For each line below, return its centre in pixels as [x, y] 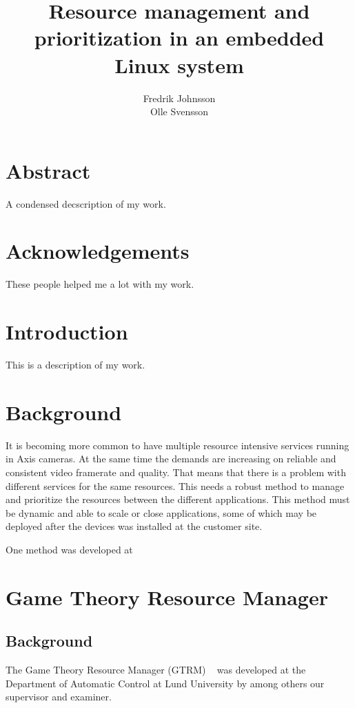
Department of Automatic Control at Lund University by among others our [165, 683]
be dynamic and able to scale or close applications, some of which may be [161, 512]
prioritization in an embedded [179, 38]
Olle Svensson [179, 111]
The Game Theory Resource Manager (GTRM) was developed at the [156, 670]
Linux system [179, 65]
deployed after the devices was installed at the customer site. [134, 526]
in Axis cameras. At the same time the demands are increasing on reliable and [171, 459]
